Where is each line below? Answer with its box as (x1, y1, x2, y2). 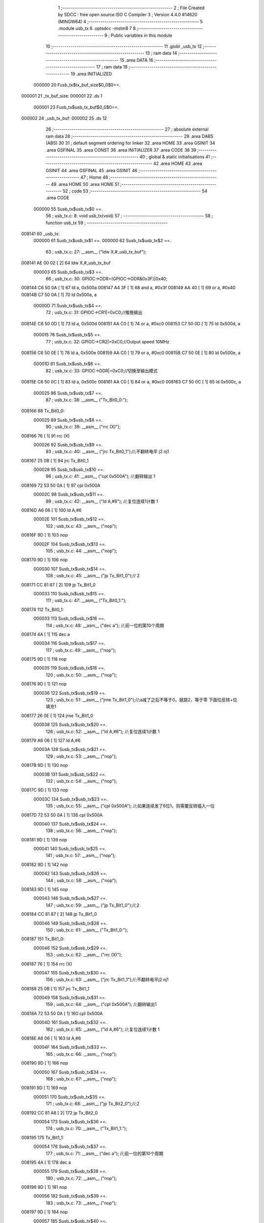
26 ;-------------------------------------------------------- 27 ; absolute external (45, 126, 209, 132)
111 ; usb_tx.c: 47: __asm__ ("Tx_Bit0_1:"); (45, 597, 127, 604)
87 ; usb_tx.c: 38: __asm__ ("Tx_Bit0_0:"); (45, 397, 128, 403)
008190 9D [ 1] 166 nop (21, 1060, 68, 1066)
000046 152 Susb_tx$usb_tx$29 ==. (33, 945, 107, 951)
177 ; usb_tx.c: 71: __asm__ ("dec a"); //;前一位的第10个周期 (45, 1150, 163, 1156)
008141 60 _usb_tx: (21, 230, 60, 237)
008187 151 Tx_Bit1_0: (21, 936, 65, 942)
